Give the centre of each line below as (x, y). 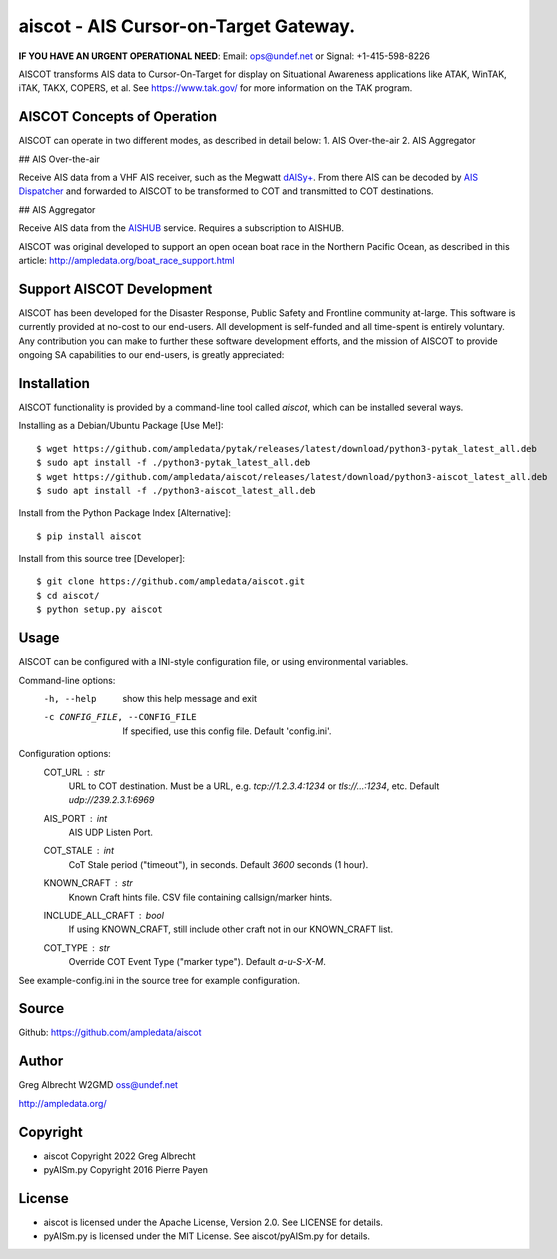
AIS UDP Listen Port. (111, 832)
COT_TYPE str (76, 947)
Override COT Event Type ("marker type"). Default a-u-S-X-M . (197, 962)
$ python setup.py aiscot (100, 609)
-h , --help (70, 698)
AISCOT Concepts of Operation (118, 116)
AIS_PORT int (75, 818)
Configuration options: (65, 754)
